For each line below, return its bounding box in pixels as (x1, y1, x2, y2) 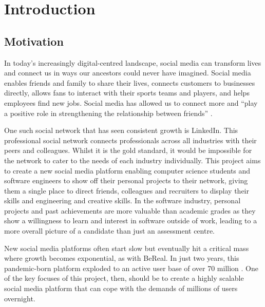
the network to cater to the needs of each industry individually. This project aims (4, 155, 261, 165)
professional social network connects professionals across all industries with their (4, 135, 257, 145)
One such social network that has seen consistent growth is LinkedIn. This (4, 125, 238, 136)
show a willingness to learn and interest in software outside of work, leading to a (4, 215, 257, 226)
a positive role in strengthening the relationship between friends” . (4, 107, 213, 118)
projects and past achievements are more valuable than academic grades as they (4, 205, 256, 216)
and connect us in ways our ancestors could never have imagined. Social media (4, 67, 251, 78)
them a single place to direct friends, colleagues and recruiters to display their (4, 185, 249, 196)
